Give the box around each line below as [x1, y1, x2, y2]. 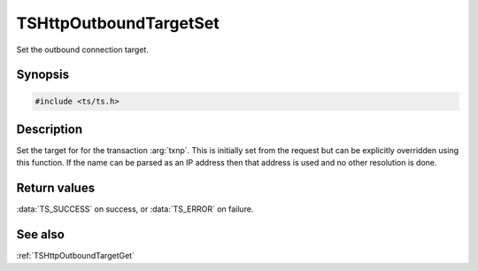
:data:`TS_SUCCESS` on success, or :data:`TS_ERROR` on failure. [16, 204, 254, 214]
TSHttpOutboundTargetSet [16, 13, 220, 33]
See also [16, 227, 66, 243]
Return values [16, 181, 96, 196]
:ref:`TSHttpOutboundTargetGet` [16, 251, 135, 261]
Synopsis [16, 67, 70, 82]
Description [16, 121, 83, 136]
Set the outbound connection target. [16, 44, 150, 55]
